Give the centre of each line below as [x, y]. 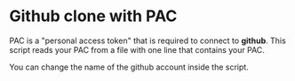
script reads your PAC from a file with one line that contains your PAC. [137, 49]
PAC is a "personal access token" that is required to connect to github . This [147, 40]
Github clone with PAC [93, 16]
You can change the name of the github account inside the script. [129, 67]
